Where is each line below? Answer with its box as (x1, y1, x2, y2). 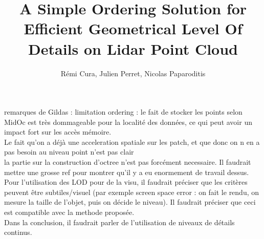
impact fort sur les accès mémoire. (4, 126, 112, 137)
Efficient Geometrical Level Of (24, 18, 243, 39)
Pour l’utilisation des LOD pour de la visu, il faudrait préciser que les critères (4, 177, 248, 187)
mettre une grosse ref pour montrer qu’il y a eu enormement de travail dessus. (4, 166, 249, 177)
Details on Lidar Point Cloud (28, 38, 238, 59)
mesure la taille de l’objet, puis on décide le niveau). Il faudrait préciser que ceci (4, 197, 256, 207)
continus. (4, 227, 32, 237)
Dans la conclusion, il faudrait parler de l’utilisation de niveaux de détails (4, 216, 235, 227)
